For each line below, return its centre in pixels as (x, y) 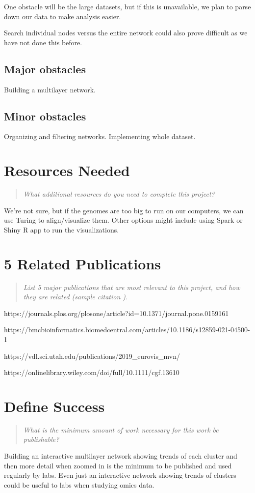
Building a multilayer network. (50, 89)
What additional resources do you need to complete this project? (119, 194)
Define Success (54, 406)
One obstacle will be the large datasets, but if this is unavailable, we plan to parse (127, 6)
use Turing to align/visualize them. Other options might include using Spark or (123, 220)
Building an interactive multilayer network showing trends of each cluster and (121, 456)
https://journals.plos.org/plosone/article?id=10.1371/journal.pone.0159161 (116, 313)
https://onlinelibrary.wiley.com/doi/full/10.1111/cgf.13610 (92, 372)
